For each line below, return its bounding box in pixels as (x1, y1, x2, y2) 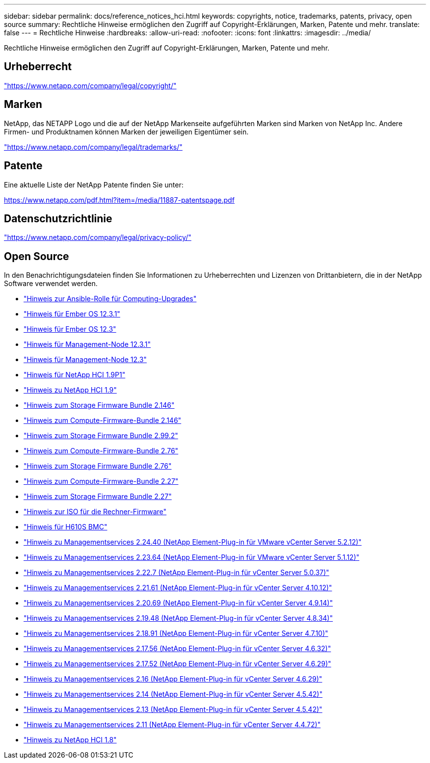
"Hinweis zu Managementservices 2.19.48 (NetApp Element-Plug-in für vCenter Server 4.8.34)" (24, 614, 333, 623)
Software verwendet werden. (4, 279, 98, 288)
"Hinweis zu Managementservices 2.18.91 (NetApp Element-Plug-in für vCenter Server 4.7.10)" (24, 629, 328, 638)
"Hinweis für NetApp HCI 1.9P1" (24, 370, 126, 379)
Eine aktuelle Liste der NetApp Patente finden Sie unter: (4, 180, 184, 189)
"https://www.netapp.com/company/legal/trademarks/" (4, 142, 183, 151)
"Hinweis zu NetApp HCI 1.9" (24, 386, 117, 395)
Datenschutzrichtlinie (4, 212, 112, 225)
